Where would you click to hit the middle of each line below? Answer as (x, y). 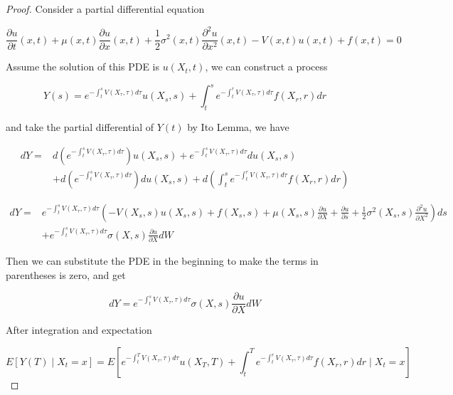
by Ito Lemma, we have (238, 127)
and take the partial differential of (80, 127)
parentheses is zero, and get (66, 274)
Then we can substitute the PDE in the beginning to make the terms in (162, 261)
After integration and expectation (79, 330)
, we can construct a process (266, 67)
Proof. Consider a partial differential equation (105, 9)
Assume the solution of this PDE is (83, 67)
